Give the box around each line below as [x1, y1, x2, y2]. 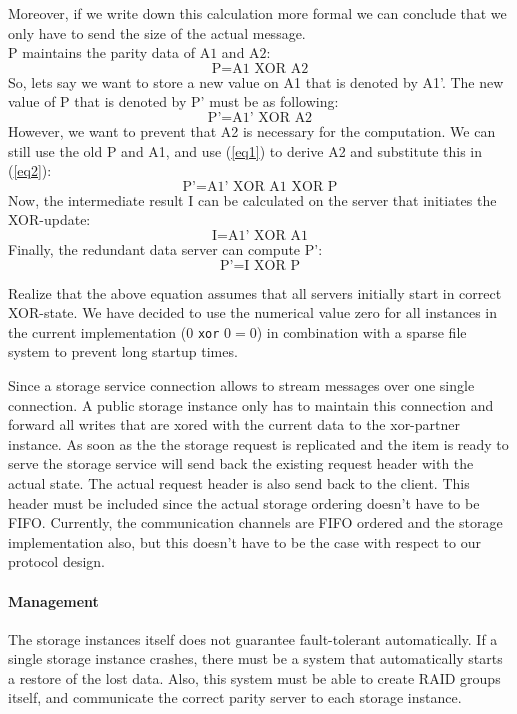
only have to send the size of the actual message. [8, 22, 306, 43]
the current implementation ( [8, 321, 187, 342]
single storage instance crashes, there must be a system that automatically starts [8, 648, 503, 669]
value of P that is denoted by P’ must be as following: [8, 91, 339, 112]
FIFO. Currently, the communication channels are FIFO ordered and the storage [8, 512, 503, 533]
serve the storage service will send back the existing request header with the [8, 453, 474, 474]
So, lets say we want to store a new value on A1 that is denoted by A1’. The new [8, 71, 504, 92]
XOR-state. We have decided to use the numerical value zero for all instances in [8, 302, 498, 323]
